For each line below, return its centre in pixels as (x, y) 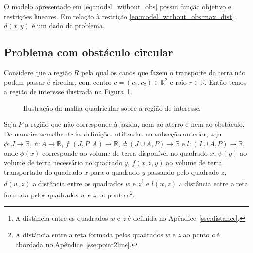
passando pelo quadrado (183, 172)
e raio (178, 82)
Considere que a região (38, 72)
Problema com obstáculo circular (89, 52)
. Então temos (226, 82)
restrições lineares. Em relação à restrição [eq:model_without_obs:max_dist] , (120, 16)
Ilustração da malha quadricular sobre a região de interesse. (112, 107)
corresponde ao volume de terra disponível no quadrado (125, 153)
